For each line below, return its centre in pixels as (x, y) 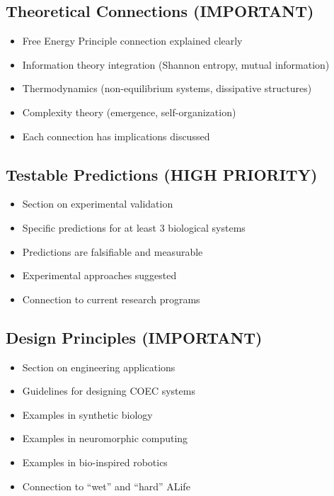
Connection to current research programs (111, 299)
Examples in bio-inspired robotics (95, 462)
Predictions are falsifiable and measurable (113, 251)
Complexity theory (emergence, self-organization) (129, 112)
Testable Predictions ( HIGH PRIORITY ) (162, 174)
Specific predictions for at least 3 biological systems (134, 227)
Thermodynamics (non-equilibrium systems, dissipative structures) (167, 88)
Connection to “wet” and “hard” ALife (106, 486)
